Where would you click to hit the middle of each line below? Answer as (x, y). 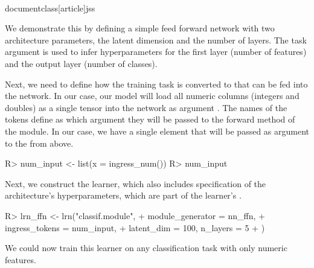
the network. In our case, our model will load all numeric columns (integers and (152, 96)
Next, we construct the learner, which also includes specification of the (136, 183)
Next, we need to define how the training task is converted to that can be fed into (156, 84)
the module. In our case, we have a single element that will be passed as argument (157, 131)
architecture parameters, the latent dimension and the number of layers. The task (156, 40)
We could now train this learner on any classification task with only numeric (146, 248)
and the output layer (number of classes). (81, 63)
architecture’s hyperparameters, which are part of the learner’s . (123, 195)
